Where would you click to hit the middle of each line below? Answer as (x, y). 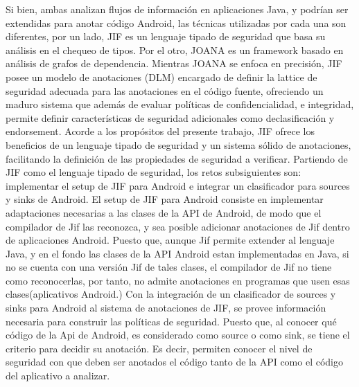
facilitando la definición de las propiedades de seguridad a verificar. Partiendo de (177, 158)
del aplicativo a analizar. (58, 376)
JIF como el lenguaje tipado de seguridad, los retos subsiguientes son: (154, 172)
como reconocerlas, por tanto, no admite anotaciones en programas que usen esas (178, 280)
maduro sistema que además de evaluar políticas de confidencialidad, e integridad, (180, 104)
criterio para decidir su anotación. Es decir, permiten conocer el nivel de (159, 348)
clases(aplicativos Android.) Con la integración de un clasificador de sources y (171, 294)
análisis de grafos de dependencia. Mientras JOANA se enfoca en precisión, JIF (174, 63)
